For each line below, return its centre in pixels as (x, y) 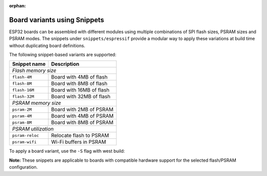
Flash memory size (34, 71)
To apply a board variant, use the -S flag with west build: (67, 151)
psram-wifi (24, 142)
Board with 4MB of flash (79, 77)
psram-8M (22, 122)
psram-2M (22, 110)
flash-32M (23, 96)
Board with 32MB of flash (81, 96)
